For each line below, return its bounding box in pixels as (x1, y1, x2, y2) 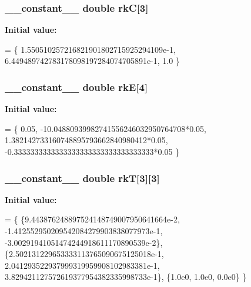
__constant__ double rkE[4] (5, 79, 148, 94)
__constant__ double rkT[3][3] (5, 170, 160, 185)
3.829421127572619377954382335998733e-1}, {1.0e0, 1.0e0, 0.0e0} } (5, 271, 247, 283)
